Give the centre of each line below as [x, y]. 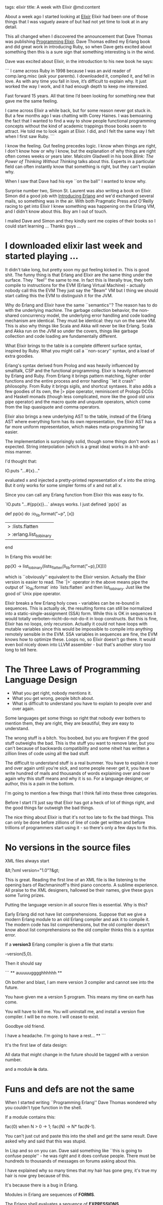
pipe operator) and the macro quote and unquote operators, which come [78, 402]
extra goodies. [19, 356]
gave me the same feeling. [32, 101]
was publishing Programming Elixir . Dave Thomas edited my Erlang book [78, 41]
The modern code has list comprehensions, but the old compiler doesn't [77, 925]
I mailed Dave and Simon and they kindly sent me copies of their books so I [80, 221]
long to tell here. [21, 650]
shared [12, 315]
